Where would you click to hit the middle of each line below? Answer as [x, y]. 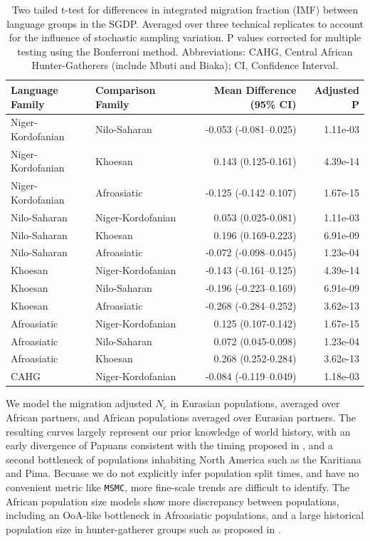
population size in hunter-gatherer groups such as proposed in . [143, 529]
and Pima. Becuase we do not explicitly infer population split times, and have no [183, 473]
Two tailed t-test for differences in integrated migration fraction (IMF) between [185, 9]
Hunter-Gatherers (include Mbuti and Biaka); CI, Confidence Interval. [185, 65]
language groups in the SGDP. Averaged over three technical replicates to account [185, 23]
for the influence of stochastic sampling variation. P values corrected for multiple [185, 37]
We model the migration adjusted [79, 403]
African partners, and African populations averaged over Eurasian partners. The [181, 417]
